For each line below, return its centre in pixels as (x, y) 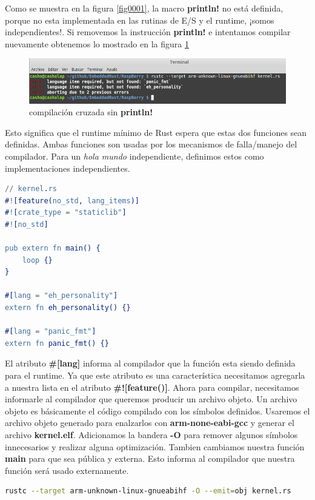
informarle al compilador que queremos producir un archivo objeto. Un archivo (151, 399)
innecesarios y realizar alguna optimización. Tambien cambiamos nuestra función (155, 446)
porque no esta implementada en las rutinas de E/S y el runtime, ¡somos (140, 20)
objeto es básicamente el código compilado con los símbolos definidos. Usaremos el (157, 410)
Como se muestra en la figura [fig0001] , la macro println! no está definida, (144, 8)
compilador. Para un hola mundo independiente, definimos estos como (134, 156)
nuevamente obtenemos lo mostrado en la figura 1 (97, 43)
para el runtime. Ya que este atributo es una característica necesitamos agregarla (155, 375)
